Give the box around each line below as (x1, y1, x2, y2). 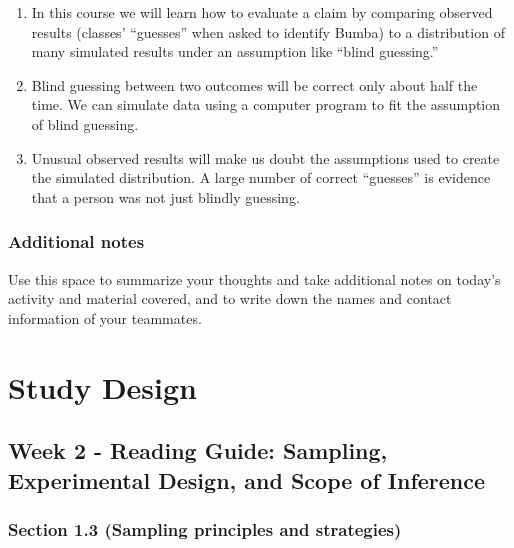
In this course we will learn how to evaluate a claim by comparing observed (31, 2, 493, 22)
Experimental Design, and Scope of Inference (8, 464, 486, 495)
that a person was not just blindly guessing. (31, 186, 300, 207)
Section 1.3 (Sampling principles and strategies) (8, 516, 402, 541)
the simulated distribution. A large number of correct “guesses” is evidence (31, 167, 491, 188)
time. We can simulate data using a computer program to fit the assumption (31, 94, 501, 115)
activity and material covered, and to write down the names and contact (8, 288, 452, 309)
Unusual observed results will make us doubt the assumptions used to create (31, 147, 500, 168)
